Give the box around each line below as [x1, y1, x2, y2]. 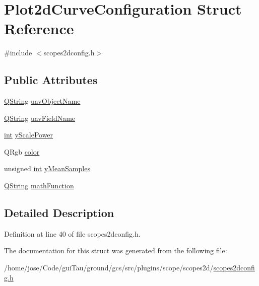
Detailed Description [4, 205, 114, 221]
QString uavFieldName [4, 112, 76, 123]
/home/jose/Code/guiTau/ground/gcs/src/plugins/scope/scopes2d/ [4, 262, 214, 273]
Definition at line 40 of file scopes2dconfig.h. [4, 228, 141, 239]
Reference [4, 18, 74, 39]
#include [4, 47, 32, 58]
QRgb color [4, 146, 40, 157]
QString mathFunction [4, 180, 74, 191]
